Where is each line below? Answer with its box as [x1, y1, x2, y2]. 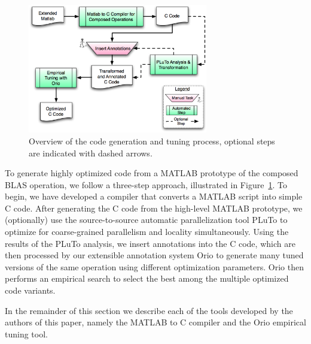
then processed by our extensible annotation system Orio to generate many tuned [5, 249, 304, 261]
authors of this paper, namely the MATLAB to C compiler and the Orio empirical [5, 316, 306, 328]
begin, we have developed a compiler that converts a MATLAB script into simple [5, 190, 303, 203]
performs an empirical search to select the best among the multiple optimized [5, 272, 289, 285]
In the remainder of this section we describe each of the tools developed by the [5, 304, 293, 316]
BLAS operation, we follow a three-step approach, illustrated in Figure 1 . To [5, 178, 287, 191]
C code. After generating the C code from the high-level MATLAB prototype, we [5, 201, 303, 214]
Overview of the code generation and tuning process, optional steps [29, 134, 275, 147]
